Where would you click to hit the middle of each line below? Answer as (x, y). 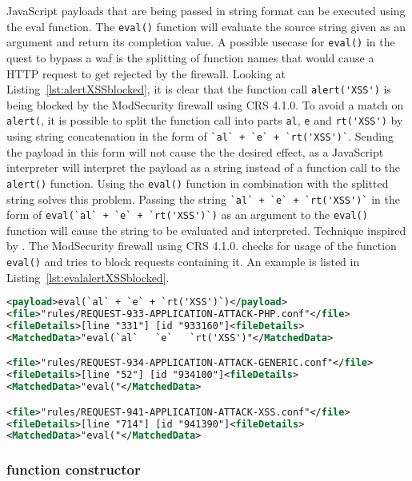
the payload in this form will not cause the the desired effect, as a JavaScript (195, 151)
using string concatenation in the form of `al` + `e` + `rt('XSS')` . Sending (200, 136)
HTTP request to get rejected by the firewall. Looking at (146, 73)
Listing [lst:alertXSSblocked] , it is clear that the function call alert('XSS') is (199, 89)
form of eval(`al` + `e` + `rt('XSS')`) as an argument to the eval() (187, 215)
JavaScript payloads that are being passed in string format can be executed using (206, 10)
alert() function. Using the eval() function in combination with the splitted (198, 183)
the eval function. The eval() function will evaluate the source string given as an (206, 26)
